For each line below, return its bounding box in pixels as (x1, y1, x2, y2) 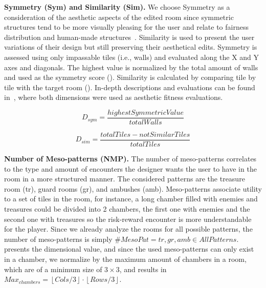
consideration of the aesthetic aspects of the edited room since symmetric (4, 11, 234, 22)
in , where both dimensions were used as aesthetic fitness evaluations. (4, 92, 223, 102)
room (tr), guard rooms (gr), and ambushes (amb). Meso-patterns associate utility (4, 183, 262, 194)
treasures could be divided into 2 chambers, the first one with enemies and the (4, 203, 250, 214)
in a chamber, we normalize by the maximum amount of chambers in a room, (4, 254, 247, 264)
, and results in (119, 263, 167, 274)
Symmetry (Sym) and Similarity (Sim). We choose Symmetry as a (4, 2, 230, 12)
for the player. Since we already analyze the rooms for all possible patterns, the (4, 223, 253, 234)
